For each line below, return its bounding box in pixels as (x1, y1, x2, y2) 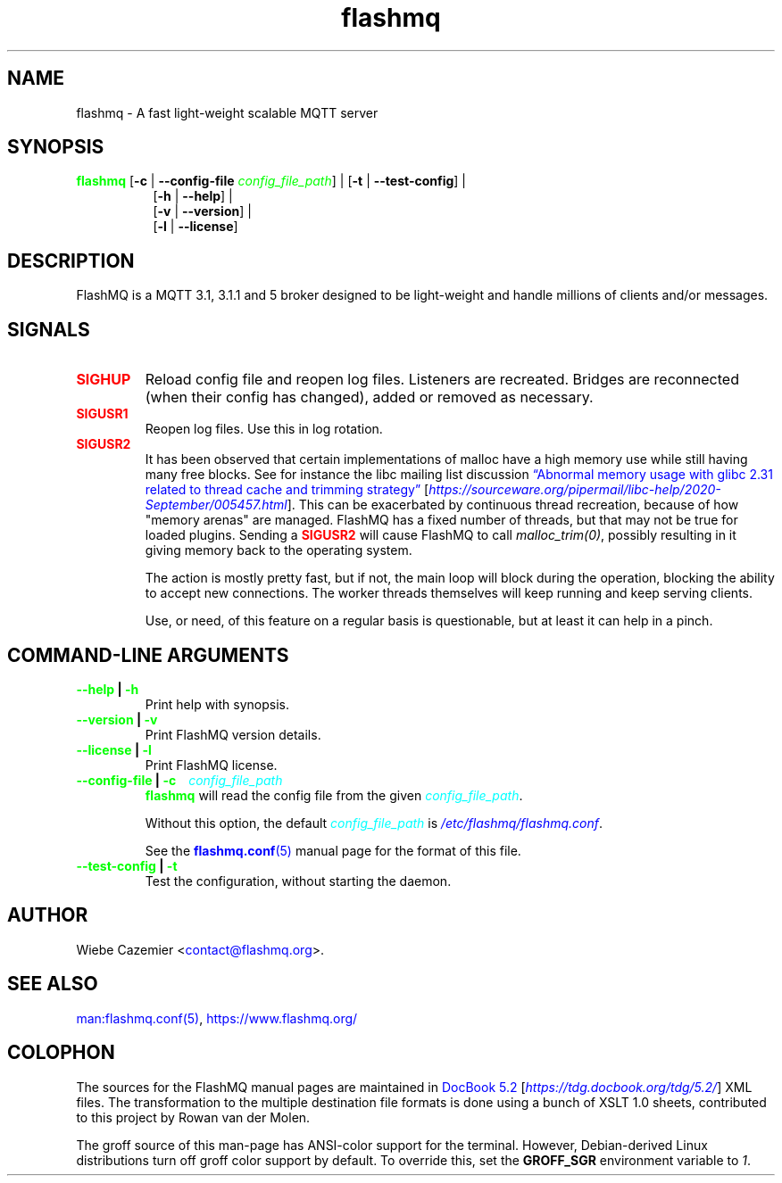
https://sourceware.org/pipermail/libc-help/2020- (428, 482, 721, 498)
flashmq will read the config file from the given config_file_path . (145, 787, 523, 803)
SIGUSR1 (76, 406, 129, 422)
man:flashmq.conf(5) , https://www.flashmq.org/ (76, 1010, 358, 1026)
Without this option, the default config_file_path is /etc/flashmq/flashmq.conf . (145, 815, 603, 831)
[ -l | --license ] (153, 219, 238, 235)
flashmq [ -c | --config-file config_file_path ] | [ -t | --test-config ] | (76, 173, 466, 189)
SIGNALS (7, 318, 90, 341)
